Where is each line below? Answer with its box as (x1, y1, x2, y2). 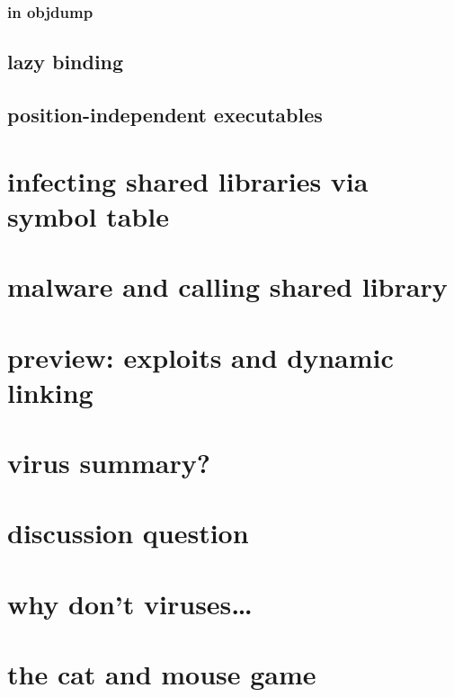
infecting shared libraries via (7, 162, 369, 199)
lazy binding (7, 48, 124, 76)
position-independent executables (7, 101, 323, 129)
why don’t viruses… (7, 585, 253, 621)
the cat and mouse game (7, 656, 316, 693)
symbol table (7, 197, 169, 234)
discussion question (7, 514, 249, 551)
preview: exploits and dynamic (7, 338, 394, 375)
